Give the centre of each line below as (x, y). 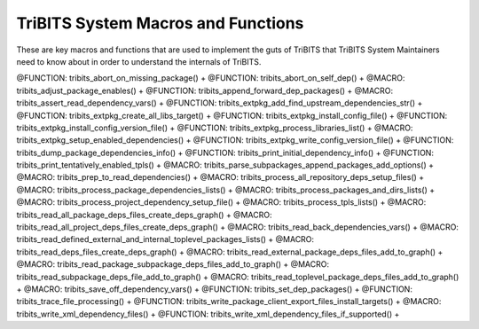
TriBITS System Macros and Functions (160, 23)
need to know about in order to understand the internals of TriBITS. (139, 61)
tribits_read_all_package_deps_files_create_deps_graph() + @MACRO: (144, 215)
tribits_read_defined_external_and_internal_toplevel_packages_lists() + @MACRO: (165, 239)
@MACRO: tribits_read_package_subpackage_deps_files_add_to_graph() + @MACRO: (173, 264)
